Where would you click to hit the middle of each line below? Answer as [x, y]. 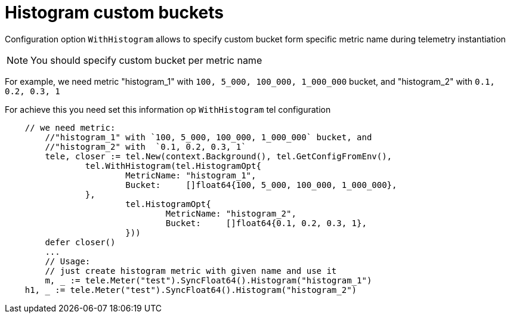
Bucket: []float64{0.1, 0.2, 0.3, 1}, [266, 223]
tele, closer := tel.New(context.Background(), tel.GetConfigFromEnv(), [219, 156]
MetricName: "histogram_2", [231, 213]
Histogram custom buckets [114, 13]
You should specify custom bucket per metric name [146, 60]
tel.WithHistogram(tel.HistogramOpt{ [173, 166]
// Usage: [68, 261]
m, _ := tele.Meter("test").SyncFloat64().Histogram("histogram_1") [208, 280]
